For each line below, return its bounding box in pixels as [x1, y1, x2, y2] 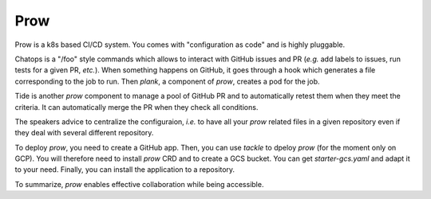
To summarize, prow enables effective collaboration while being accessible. [14, 179, 264, 189]
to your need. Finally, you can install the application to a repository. [14, 165, 235, 174]
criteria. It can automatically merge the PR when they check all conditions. [14, 102, 259, 111]
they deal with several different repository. [14, 128, 154, 138]
